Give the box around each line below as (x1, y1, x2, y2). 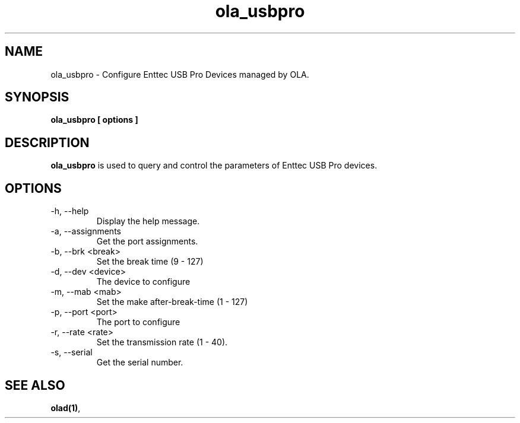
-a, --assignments (50, 226, 121, 237)
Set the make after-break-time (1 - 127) (96, 297, 248, 307)
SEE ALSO (5, 377, 65, 393)
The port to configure (96, 317, 180, 327)
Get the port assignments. (96, 236, 198, 247)
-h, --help (50, 206, 89, 217)
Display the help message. (96, 216, 200, 227)
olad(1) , (50, 402, 81, 413)
